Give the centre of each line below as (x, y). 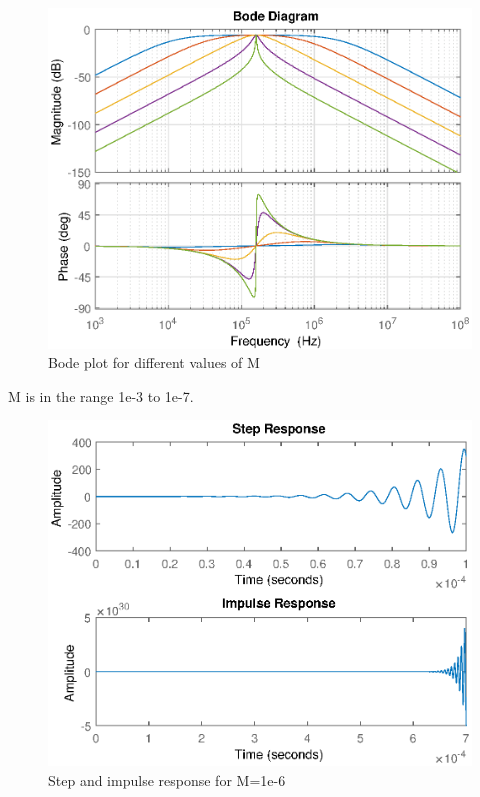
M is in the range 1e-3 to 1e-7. (101, 395)
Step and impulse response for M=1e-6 (167, 779)
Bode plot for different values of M (154, 362)
